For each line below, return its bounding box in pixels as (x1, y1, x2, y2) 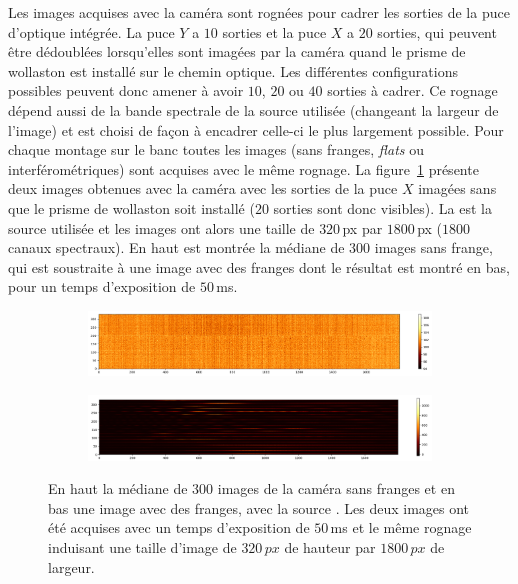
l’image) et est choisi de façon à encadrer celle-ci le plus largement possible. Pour (8, 119, 504, 140)
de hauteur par (284, 536, 376, 557)
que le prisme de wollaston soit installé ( (8, 197, 255, 218)
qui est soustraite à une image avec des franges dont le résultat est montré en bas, (8, 256, 510, 277)
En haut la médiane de (48, 478, 188, 499)
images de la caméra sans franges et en (217, 478, 455, 499)
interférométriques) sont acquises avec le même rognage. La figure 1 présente (8, 158, 479, 179)
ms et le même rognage (330, 517, 472, 538)
